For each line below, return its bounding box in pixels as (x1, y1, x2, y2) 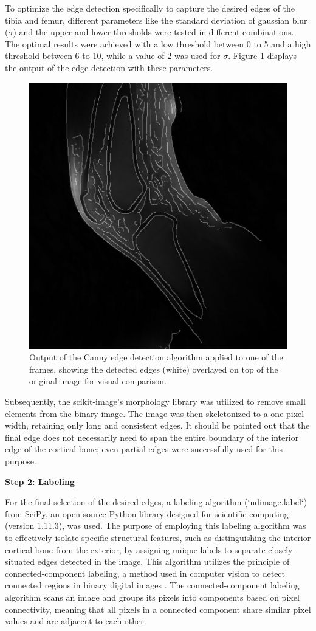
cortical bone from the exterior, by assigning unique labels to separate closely (5, 543, 293, 556)
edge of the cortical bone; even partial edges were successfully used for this (5, 443, 283, 455)
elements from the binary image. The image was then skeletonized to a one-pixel (5, 407, 304, 419)
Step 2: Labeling (5, 475, 75, 488)
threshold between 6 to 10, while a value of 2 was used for (5, 49, 221, 62)
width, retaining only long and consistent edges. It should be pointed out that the (5, 419, 310, 432)
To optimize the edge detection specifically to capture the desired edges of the (5, 2, 295, 14)
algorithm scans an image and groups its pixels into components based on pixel (5, 590, 300, 603)
